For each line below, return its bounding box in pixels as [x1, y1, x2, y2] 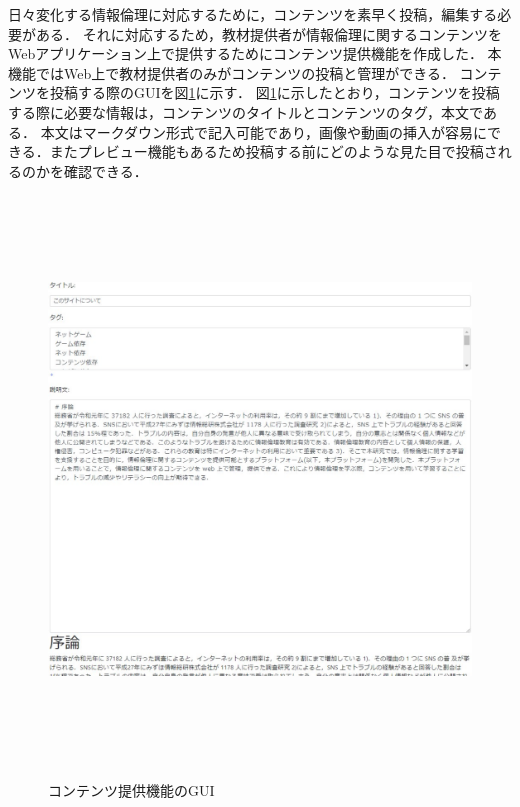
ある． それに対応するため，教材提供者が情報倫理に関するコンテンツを [35, 23, 502, 44]
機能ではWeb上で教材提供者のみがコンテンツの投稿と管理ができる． [8, 62, 455, 83]
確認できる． [63, 160, 148, 181]
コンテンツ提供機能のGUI [48, 779, 215, 800]
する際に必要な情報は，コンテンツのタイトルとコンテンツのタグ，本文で [8, 101, 483, 122]
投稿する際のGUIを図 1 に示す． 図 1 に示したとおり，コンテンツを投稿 [49, 82, 500, 103]
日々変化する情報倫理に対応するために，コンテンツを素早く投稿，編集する [8, 4, 498, 24]
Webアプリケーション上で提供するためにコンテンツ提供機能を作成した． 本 [8, 43, 502, 64]
